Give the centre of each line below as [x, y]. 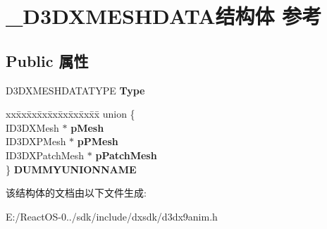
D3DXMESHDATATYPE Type [75, 90]
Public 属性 [47, 60]
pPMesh [98, 141]
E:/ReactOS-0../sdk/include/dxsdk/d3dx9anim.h [112, 216]
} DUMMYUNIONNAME [71, 169]
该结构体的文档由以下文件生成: [76, 193]
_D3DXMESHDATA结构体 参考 [164, 16]
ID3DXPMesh [36, 141]
